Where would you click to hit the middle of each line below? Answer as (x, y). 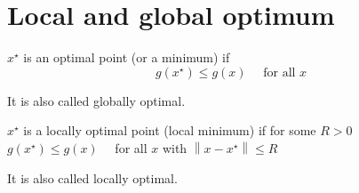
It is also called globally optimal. (96, 100)
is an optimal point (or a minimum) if (127, 57)
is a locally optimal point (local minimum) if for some (170, 130)
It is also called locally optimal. (92, 177)
